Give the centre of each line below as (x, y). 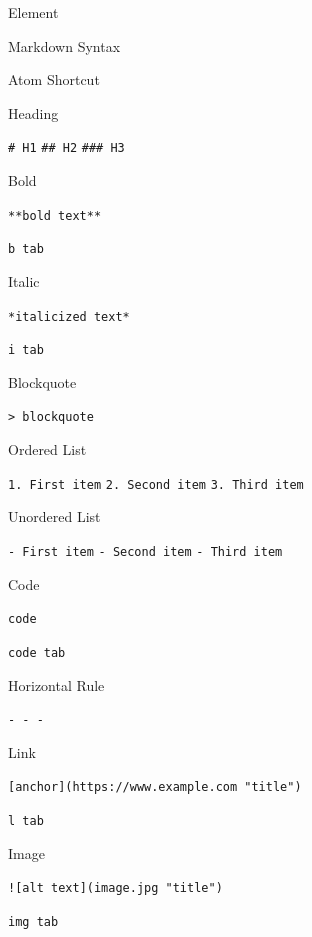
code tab (37, 652)
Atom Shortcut (54, 79)
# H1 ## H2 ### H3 (66, 148)
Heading (33, 112)
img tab (33, 921)
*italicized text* (69, 316)
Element (33, 12)
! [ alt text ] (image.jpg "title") (115, 888)
